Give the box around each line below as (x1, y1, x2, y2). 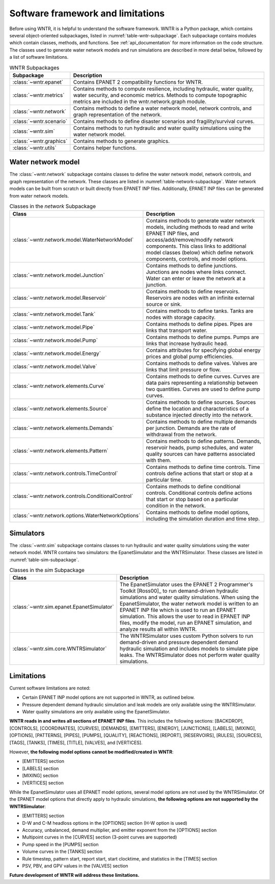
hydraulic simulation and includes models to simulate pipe (120, 645, 258, 652)
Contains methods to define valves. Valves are (146, 360, 257, 367)
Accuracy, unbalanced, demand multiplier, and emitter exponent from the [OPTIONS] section (22, 827, 217, 833)
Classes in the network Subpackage (9, 203, 96, 210)
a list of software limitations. (9, 54, 69, 60)
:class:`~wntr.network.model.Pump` (12, 337, 98, 344)
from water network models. (9, 193, 69, 199)
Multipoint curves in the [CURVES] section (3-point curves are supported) (22, 834, 177, 840)
